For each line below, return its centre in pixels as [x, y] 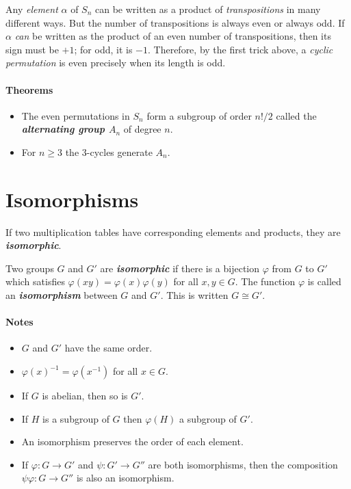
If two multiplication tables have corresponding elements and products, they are [173, 232]
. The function [265, 281]
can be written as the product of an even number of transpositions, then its [173, 36]
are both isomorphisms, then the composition [243, 464]
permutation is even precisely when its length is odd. [116, 63]
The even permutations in [76, 115]
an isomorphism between [62, 295]
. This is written [194, 295]
